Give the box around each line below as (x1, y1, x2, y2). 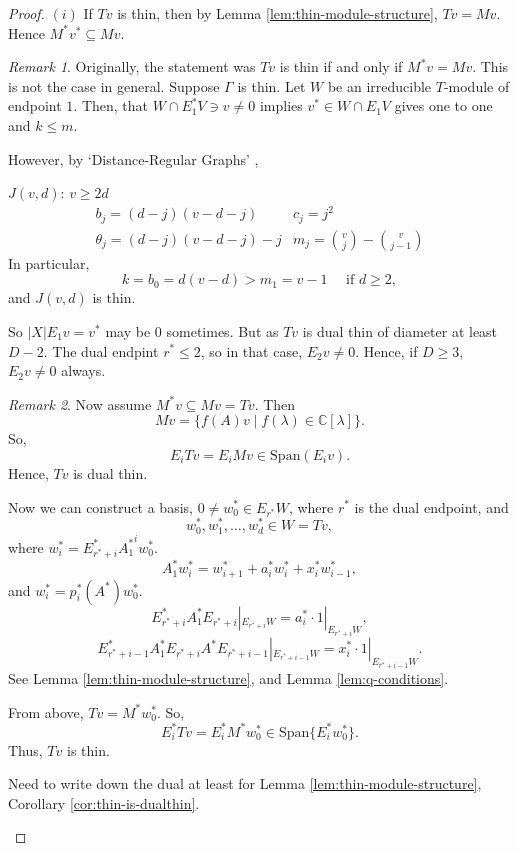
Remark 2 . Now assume (8, 393, 152, 414)
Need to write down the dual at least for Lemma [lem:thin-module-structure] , (8, 773, 482, 794)
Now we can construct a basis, (8, 496, 193, 517)
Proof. (8, 3, 45, 23)
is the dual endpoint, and (354, 496, 509, 517)
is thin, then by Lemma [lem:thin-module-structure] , (117, 3, 438, 23)
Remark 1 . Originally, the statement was (8, 56, 256, 77)
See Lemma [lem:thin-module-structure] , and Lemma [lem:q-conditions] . (8, 667, 449, 688)
